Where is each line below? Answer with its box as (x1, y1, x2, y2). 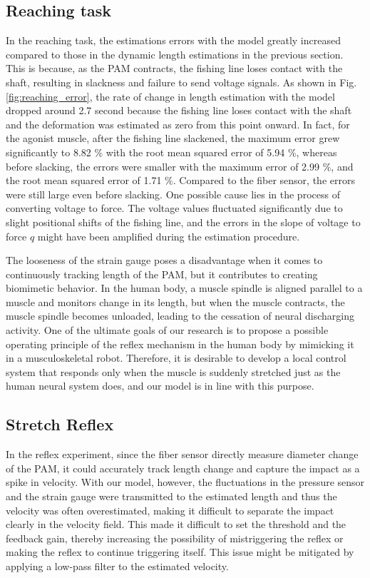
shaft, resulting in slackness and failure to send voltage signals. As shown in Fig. (6, 74, 357, 89)
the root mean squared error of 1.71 (6, 173, 162, 188)
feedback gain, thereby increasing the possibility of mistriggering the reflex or (6, 530, 344, 545)
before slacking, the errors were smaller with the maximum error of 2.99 (6, 158, 319, 173)
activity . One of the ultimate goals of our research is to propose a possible (6, 323, 329, 338)
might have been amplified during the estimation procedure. (37, 228, 300, 243)
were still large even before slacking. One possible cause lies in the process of (6, 186, 340, 201)
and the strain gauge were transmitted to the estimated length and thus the (6, 489, 337, 504)
